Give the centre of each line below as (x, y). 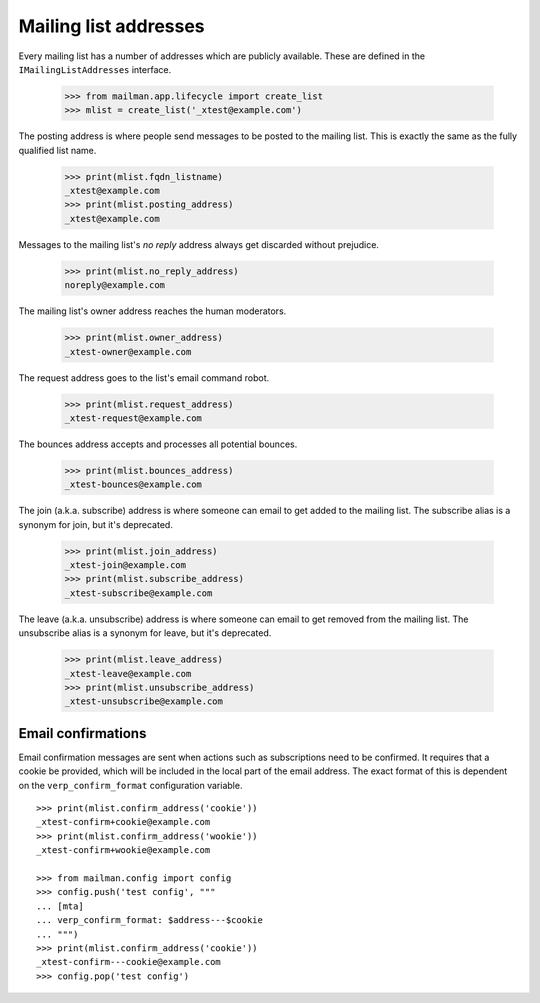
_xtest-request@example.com (133, 418)
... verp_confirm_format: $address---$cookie (150, 920)
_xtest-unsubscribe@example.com (144, 701)
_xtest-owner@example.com (128, 351)
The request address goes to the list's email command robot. (144, 377)
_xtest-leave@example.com (128, 673)
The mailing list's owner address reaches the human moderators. (152, 311)
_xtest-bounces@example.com (133, 484)
